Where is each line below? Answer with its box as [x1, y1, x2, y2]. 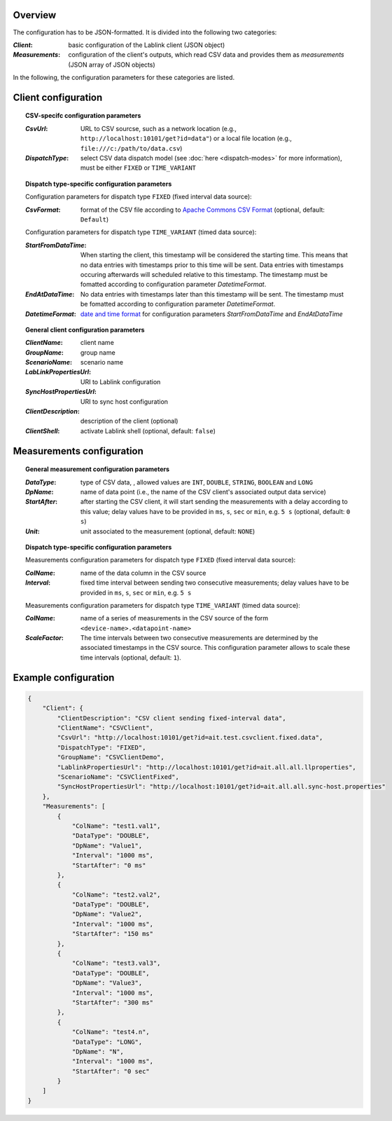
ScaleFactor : [25, 634, 64, 642]
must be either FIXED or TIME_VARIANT [80, 163, 196, 172]
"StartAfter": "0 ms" [71, 861, 146, 869]
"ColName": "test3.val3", [71, 959, 161, 967]
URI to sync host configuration [80, 397, 168, 406]
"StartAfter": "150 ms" [71, 930, 154, 938]
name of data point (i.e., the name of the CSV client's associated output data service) [80, 488, 327, 496]
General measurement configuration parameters [25, 465, 170, 473]
